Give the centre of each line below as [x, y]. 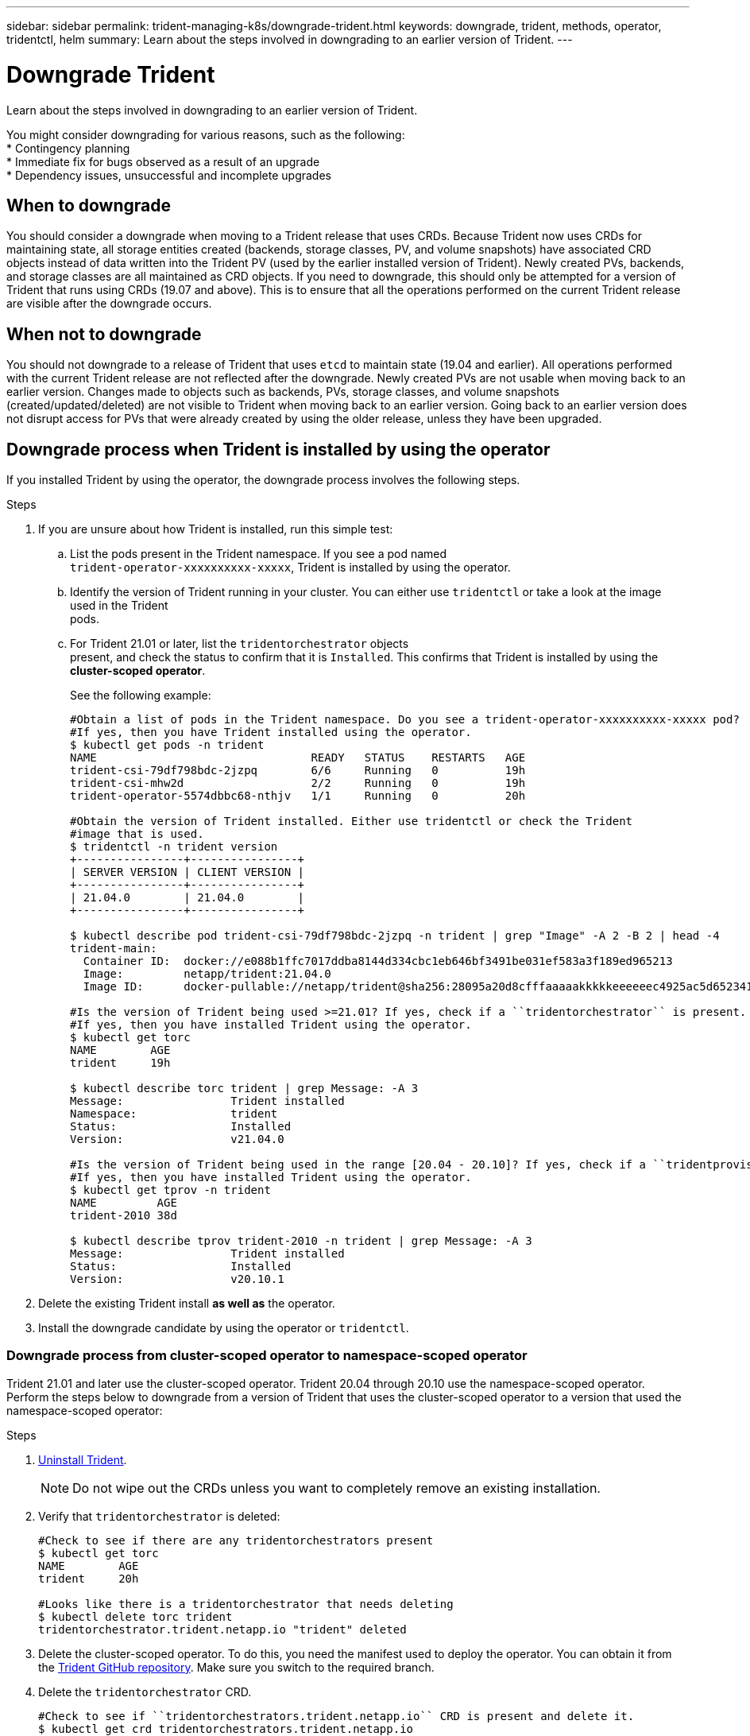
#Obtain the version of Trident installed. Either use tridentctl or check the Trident [352, 821]
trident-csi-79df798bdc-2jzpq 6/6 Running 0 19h [298, 771]
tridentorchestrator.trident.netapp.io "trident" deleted [222, 1629]
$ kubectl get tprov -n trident [170, 1190]
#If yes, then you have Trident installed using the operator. [271, 732]
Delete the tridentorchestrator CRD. [145, 1691]
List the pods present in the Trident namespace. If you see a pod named [259, 554]
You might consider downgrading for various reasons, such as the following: [206, 134]
